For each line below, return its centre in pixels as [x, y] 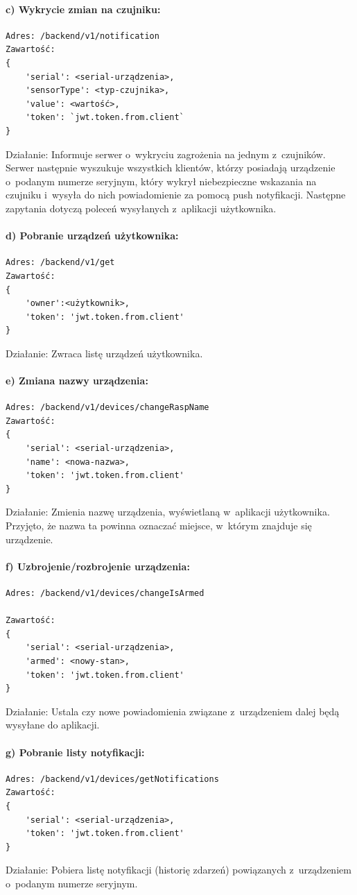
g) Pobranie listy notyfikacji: [75, 752]
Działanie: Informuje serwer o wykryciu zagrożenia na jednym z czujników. [166, 154]
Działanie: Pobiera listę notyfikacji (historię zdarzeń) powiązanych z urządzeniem [178, 870]
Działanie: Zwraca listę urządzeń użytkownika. [104, 353]
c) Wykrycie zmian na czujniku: [83, 9]
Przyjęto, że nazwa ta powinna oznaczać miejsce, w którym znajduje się [159, 526]
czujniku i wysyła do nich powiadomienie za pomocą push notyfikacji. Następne [176, 195]
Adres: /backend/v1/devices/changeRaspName [107, 408]
